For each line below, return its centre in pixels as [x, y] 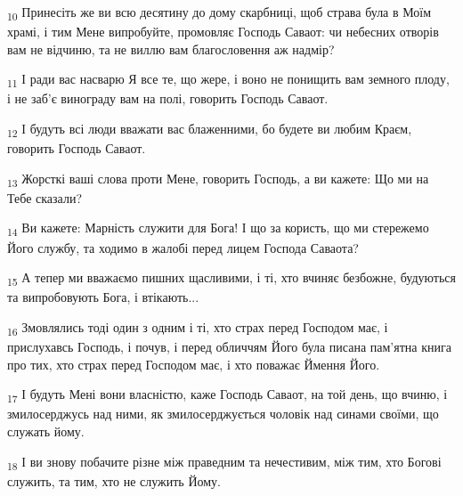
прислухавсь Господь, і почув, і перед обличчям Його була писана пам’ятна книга [229, 347]
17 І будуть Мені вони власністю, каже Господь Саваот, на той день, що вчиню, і [227, 395]
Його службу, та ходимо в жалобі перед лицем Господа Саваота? [183, 247]
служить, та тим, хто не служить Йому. [114, 480]
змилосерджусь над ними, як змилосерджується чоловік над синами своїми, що [223, 414]
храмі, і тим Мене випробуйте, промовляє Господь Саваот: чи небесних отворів [223, 32]
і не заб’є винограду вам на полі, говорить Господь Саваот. [168, 98]
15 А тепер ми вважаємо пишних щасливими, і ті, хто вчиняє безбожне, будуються [231, 278]
